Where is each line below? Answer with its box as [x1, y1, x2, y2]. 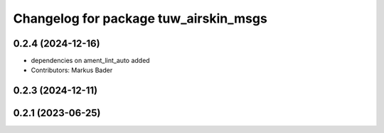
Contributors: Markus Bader [31, 66, 113, 74]
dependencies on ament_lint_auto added [31, 57, 150, 65]
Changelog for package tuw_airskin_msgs [13, 11, 268, 26]
